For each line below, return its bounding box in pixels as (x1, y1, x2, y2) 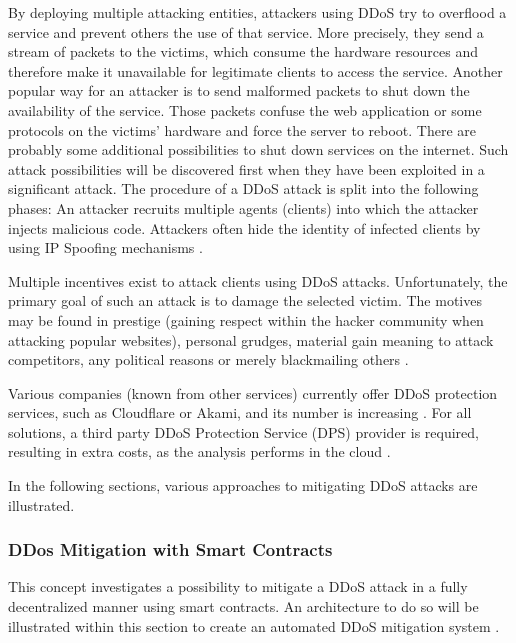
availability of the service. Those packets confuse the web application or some (8, 99, 482, 120)
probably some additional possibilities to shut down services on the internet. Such (8, 139, 509, 160)
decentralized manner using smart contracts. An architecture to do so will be (8, 596, 479, 617)
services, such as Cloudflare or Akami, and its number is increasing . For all (8, 402, 472, 423)
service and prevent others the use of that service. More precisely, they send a (8, 21, 484, 42)
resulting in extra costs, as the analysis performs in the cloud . (8, 441, 391, 462)
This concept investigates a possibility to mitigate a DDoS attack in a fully (8, 576, 468, 597)
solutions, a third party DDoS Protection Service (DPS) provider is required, (8, 421, 479, 442)
